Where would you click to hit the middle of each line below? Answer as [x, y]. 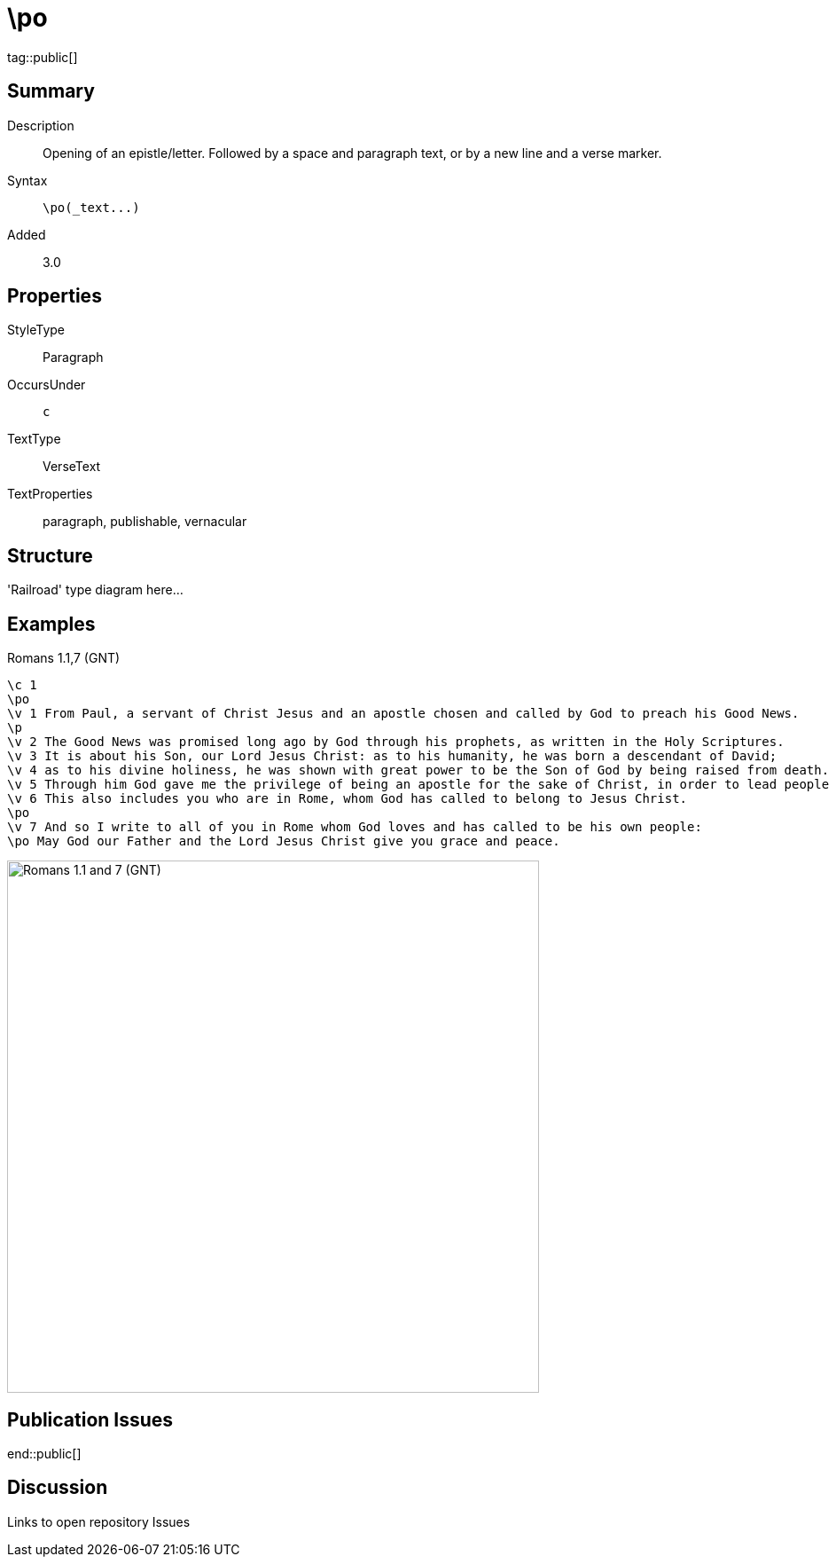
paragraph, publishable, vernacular [145, 522]
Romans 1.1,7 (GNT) [64, 658]
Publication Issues [90, 1419]
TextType [34, 439]
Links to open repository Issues [99, 1521]
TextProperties [50, 494]
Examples [51, 624]
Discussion [58, 1488]
